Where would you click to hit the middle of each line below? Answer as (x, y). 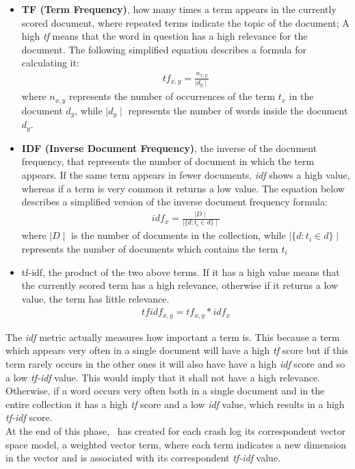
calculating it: (50, 63)
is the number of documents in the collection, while (179, 235)
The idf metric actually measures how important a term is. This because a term (173, 337)
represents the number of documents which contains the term (150, 249)
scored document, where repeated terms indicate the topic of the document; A (185, 22)
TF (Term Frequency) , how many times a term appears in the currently (179, 9)
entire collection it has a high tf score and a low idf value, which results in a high (175, 404)
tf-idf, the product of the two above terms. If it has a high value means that (181, 271)
